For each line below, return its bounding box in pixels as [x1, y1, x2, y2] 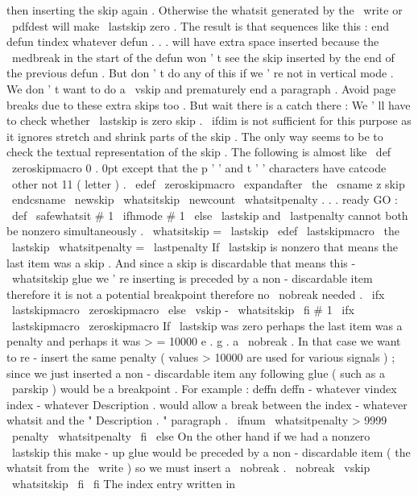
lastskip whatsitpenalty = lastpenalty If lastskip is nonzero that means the [11, 238, 399, 255]
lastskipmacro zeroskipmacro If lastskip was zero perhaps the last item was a [11, 317, 403, 333]
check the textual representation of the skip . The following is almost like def [6, 143, 391, 160]
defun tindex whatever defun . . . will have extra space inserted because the [6, 33, 379, 50]
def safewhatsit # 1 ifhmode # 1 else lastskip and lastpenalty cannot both [11, 206, 408, 223]
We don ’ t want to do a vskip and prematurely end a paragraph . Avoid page [6, 80, 396, 97]
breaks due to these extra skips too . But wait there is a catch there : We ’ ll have [6, 96, 411, 113]
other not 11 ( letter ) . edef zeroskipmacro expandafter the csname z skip [11, 175, 405, 192]
